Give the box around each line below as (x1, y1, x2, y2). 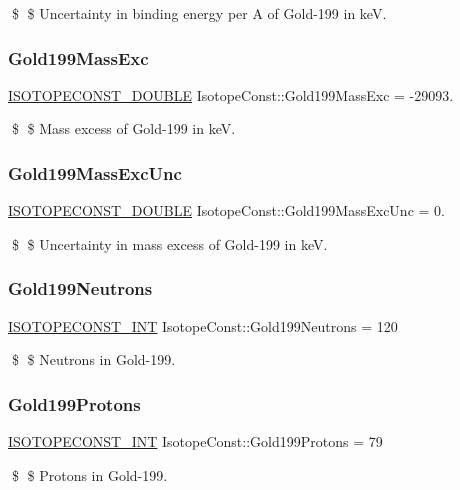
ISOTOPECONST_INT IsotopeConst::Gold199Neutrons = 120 (8, 315, 398, 336)
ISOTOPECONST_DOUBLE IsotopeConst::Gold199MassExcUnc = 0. (8, 200, 445, 221)
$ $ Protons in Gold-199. (11, 464, 168, 485)
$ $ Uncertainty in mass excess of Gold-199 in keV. (11, 233, 328, 254)
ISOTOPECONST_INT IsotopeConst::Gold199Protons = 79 (8, 431, 383, 452)
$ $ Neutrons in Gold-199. (11, 349, 176, 370)
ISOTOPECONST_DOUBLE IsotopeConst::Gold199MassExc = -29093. (8, 84, 454, 105)
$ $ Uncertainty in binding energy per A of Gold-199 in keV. (11, 3, 387, 23)
